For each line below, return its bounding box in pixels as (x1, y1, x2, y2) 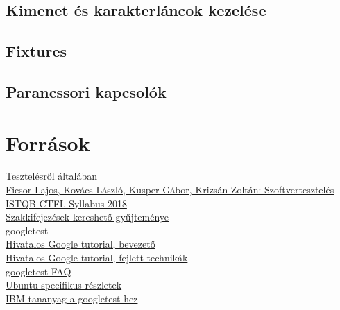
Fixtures (6, 40, 67, 62)
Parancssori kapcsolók (6, 80, 167, 102)
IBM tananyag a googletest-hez (6, 291, 138, 305)
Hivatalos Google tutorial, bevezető (6, 236, 155, 251)
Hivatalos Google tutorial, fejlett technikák (6, 250, 188, 265)
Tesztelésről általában (6, 169, 98, 183)
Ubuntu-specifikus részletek (6, 277, 122, 292)
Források (6, 128, 90, 157)
